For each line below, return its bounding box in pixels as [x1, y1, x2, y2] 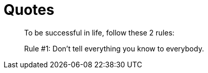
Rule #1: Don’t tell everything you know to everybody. [24, 44, 204, 53]
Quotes [4, 1, 54, 19]
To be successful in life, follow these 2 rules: [24, 28, 175, 37]
